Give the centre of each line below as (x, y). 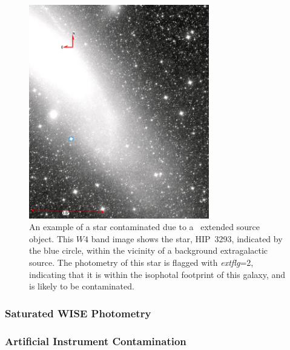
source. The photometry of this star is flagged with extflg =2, (141, 262)
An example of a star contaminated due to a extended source (144, 227)
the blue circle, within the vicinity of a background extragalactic (149, 250)
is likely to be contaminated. (82, 286)
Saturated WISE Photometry (78, 313)
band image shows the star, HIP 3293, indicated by (187, 238)
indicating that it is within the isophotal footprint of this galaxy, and (157, 274)
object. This (51, 238)
